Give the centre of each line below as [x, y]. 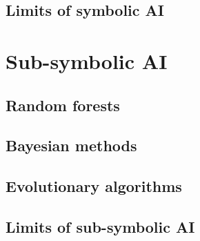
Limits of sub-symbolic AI [100, 226]
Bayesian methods [71, 145]
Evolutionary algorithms [94, 186]
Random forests [63, 105]
